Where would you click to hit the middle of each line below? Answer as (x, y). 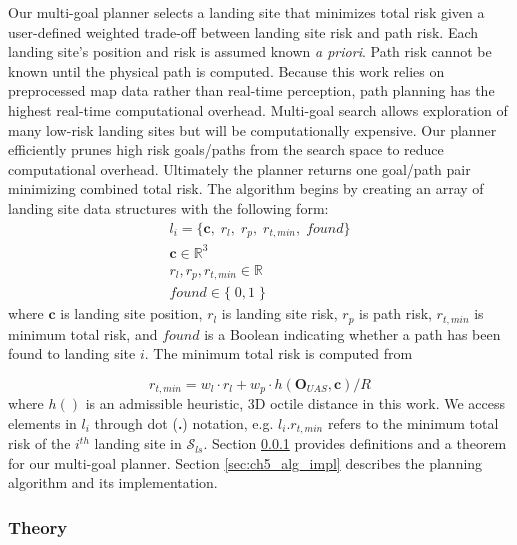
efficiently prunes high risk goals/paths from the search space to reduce (226, 149)
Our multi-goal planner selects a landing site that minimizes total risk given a (246, 12)
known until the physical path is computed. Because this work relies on (226, 70)
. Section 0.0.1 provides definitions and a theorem (355, 443)
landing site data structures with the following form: (168, 207)
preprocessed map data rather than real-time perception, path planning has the (251, 90)
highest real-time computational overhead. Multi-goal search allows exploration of (258, 109)
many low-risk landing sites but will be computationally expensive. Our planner (252, 129)
